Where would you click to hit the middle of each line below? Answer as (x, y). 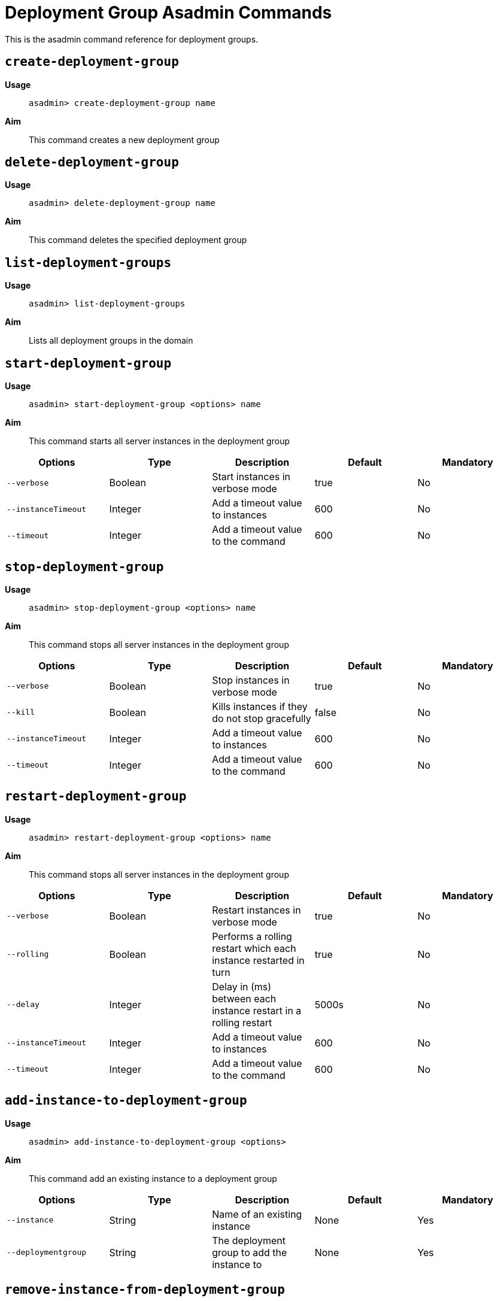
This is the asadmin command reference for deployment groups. (132, 39)
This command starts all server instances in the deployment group (159, 441)
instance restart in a (257, 1010)
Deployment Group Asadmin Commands (168, 13)
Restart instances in (256, 910)
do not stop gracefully (262, 718)
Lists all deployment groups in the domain (111, 341)
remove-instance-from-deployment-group (145, 1290)
